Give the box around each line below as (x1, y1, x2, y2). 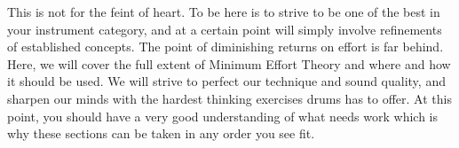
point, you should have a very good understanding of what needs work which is (7, 106, 439, 125)
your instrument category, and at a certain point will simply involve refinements (7, 19, 442, 38)
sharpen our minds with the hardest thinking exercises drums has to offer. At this (7, 89, 452, 107)
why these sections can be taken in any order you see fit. (7, 124, 315, 143)
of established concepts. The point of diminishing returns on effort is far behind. (7, 37, 444, 56)
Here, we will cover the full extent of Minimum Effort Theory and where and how (7, 54, 451, 73)
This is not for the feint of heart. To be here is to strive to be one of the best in (7, 3, 440, 20)
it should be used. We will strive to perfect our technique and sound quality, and (7, 72, 446, 90)
